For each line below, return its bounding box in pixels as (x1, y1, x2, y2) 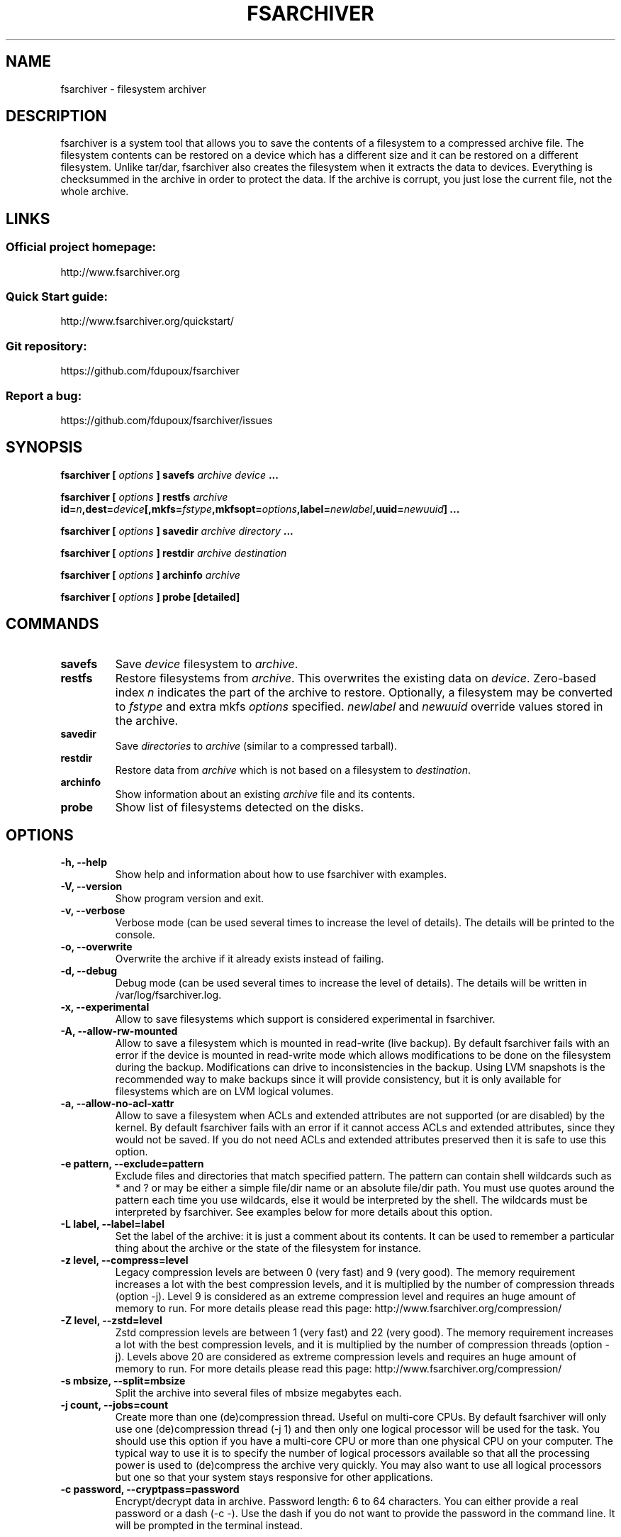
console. (115, 928, 155, 941)
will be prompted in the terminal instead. (115, 1519, 303, 1532)
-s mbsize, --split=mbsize (60, 1375, 186, 1387)
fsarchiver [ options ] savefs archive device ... (60, 468, 279, 481)
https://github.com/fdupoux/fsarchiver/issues (60, 414, 273, 426)
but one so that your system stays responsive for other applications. (115, 1471, 433, 1484)
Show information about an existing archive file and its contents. (115, 787, 415, 800)
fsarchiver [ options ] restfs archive (60, 490, 228, 503)
